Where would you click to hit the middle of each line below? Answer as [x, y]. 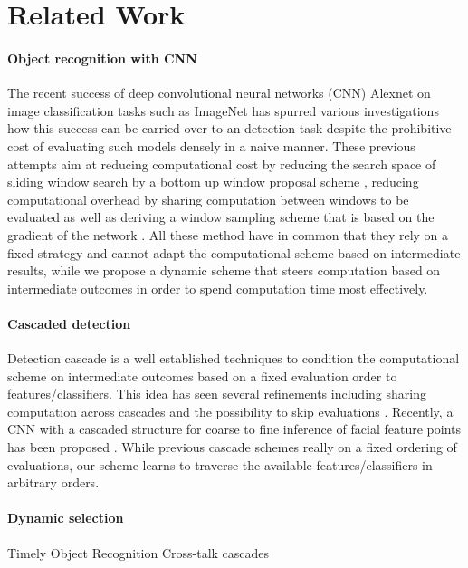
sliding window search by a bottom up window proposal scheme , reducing [213, 182]
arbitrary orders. [53, 482]
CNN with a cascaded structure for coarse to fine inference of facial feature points [234, 429]
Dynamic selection [66, 518]
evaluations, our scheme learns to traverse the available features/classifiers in [220, 464]
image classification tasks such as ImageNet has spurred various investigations [223, 110]
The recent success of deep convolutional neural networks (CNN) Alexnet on [219, 93]
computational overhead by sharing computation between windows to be [208, 199]
